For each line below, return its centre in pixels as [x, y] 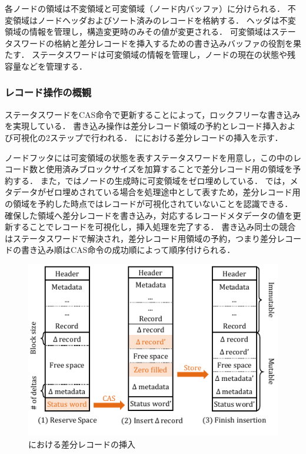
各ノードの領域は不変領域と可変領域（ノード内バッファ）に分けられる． [145, 8]
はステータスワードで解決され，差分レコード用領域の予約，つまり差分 [141, 238]
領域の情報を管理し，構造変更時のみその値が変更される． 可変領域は [138, 32]
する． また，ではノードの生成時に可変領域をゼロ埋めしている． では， [151, 180]
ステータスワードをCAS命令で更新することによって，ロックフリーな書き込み [153, 114]
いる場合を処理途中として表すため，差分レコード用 [202, 192]
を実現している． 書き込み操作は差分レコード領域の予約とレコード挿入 [142, 126]
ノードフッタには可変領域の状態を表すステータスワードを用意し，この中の [149, 157]
